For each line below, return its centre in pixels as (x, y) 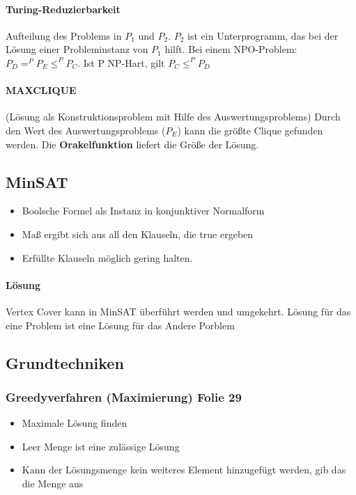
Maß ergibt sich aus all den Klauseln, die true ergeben (138, 234)
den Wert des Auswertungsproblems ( (86, 130)
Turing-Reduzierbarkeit (63, 9)
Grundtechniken (65, 362)
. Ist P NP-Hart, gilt (121, 62)
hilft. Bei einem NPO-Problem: (231, 49)
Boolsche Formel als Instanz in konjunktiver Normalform (143, 211)
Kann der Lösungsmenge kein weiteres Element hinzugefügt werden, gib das (184, 470)
